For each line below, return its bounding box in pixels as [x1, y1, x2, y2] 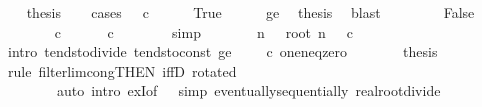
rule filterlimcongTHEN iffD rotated [7, 60, 237, 81]
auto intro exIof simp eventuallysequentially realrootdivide [56, 80, 441, 101]
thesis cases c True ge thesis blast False [26, 2, 475, 22]
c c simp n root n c [54, 21, 354, 42]
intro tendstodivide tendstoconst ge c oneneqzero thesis [7, 41, 438, 62]
